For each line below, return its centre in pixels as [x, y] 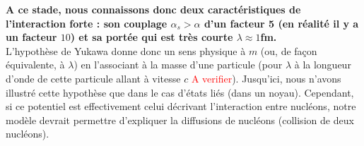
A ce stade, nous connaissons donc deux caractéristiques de [153, 9]
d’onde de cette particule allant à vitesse [93, 78]
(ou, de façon [289, 50]
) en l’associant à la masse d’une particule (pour [178, 65]
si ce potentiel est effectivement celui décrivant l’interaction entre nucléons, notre [181, 106]
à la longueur [323, 65]
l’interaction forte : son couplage [87, 23]
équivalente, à [35, 65]
